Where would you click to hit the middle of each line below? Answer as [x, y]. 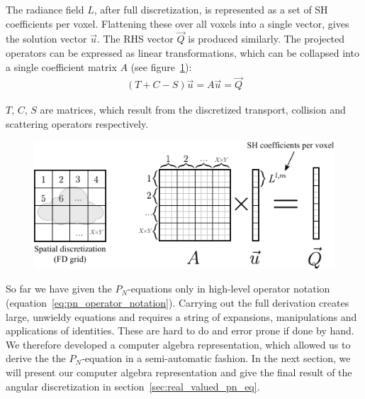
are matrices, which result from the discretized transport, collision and [193, 110]
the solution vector [46, 39]
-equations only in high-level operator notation [229, 289]
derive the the [36, 358]
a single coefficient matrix [61, 66]
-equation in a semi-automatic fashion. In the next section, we [216, 358]
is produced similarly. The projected [266, 39]
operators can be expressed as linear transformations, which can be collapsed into [182, 53]
